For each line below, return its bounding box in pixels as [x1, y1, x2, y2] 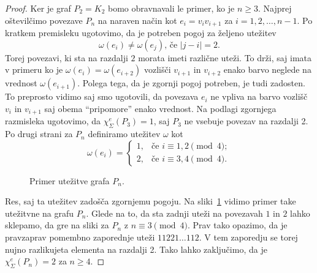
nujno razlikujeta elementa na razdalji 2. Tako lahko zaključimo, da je [5, 242, 267, 255]
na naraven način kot [97, 13, 177, 26]
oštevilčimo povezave [5, 13, 83, 26]
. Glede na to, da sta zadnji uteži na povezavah [86, 206, 263, 219]
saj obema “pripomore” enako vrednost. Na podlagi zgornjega [44, 102, 277, 114]
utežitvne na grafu [5, 206, 74, 219]
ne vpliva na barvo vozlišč [210, 90, 308, 103]
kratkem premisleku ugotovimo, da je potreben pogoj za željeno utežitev [5, 26, 277, 39]
